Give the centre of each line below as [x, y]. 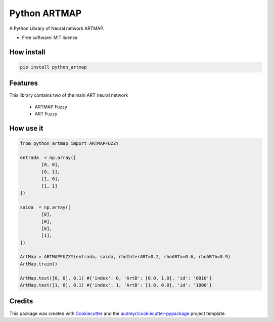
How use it [26, 128]
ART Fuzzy [46, 114]
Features [24, 83]
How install [27, 52]
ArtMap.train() [39, 264]
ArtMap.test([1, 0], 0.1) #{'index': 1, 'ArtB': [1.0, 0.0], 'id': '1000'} [116, 285]
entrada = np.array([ [48, 158]
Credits [21, 301]
